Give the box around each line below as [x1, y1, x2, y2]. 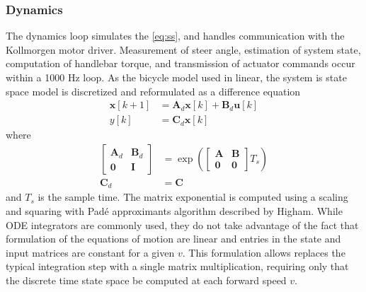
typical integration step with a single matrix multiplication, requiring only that [6, 259, 349, 274]
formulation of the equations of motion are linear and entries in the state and [6, 231, 341, 246]
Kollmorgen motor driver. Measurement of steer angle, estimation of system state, [6, 42, 361, 57]
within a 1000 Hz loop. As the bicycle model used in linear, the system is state [6, 70, 347, 84]
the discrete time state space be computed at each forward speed [6, 272, 287, 287]
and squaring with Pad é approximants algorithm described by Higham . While [6, 203, 343, 218]
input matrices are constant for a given [6, 245, 175, 259]
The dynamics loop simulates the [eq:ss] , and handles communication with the [6, 28, 345, 43]
